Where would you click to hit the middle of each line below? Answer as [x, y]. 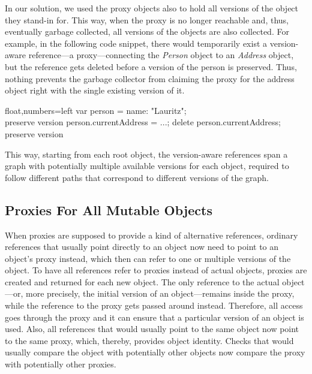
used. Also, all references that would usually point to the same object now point [152, 329]
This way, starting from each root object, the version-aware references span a [146, 154]
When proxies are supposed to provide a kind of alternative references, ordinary [151, 235]
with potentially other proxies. [61, 364]
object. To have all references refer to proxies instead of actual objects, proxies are [156, 270]
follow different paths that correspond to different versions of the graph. [137, 177]
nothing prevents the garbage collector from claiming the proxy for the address [150, 78]
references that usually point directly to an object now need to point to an [142, 247]
